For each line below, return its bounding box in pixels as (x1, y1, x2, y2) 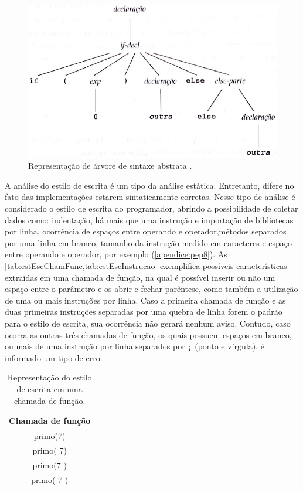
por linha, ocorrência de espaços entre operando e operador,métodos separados (5, 225, 287, 237)
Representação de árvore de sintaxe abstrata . (28, 159, 192, 172)
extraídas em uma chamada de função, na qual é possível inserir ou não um (5, 271, 275, 283)
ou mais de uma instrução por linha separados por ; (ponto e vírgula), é (5, 340, 264, 352)
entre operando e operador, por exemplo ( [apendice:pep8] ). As (5, 248, 227, 260)
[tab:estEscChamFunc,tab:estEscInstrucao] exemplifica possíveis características (5, 260, 287, 272)
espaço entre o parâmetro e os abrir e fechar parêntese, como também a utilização (5, 283, 298, 295)
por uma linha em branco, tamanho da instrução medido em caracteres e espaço (5, 236, 292, 249)
